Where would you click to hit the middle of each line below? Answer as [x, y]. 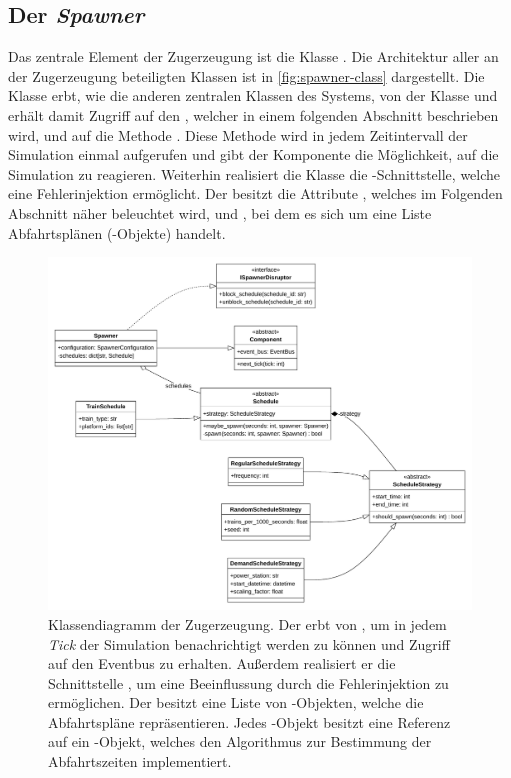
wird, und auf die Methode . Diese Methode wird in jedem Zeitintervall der [238, 134]
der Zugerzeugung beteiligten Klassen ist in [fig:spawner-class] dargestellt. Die [246, 75]
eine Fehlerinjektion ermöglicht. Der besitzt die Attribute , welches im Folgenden [255, 193]
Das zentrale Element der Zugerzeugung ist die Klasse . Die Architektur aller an [253, 56]
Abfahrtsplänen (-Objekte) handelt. [117, 232]
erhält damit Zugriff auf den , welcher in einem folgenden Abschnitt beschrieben [253, 114]
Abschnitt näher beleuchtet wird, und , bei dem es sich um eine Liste [220, 212]
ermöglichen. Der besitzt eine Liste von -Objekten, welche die [236, 702]
